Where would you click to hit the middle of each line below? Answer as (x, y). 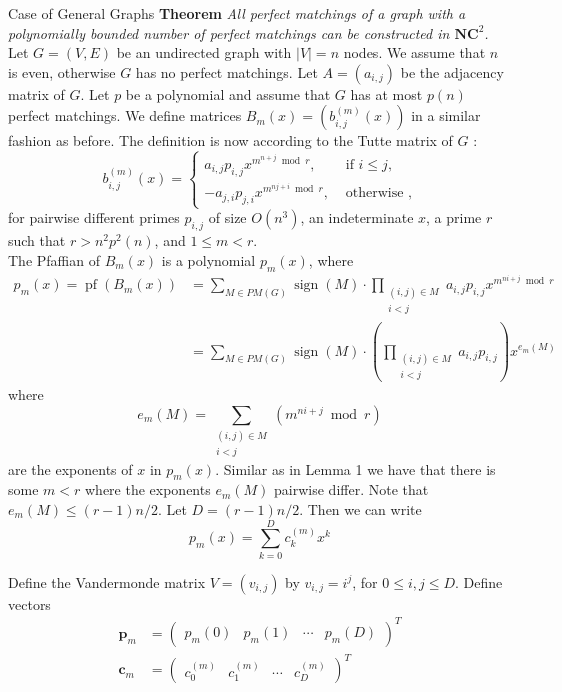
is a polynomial (208, 259)
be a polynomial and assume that (228, 93)
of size (227, 217)
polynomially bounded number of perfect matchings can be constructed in (229, 32)
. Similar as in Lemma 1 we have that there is (355, 468)
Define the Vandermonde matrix (107, 581)
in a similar (446, 115)
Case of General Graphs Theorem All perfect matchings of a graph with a (237, 13)
